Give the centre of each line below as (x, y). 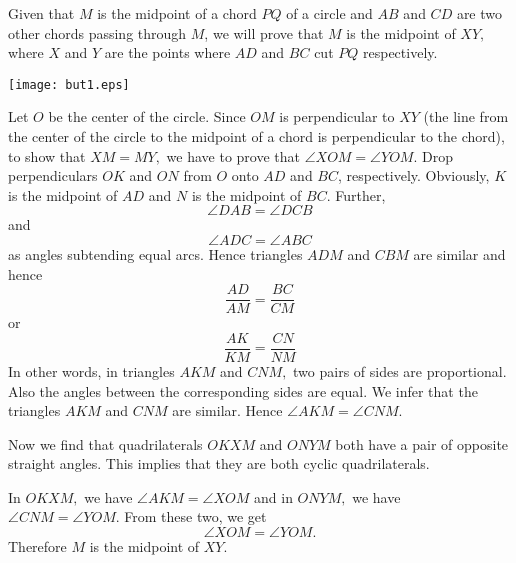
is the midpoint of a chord (177, 13)
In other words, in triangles (91, 370)
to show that (47, 155)
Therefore (37, 546)
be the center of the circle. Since (147, 116)
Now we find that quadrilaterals (105, 443)
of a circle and (329, 13)
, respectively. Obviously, (414, 175)
